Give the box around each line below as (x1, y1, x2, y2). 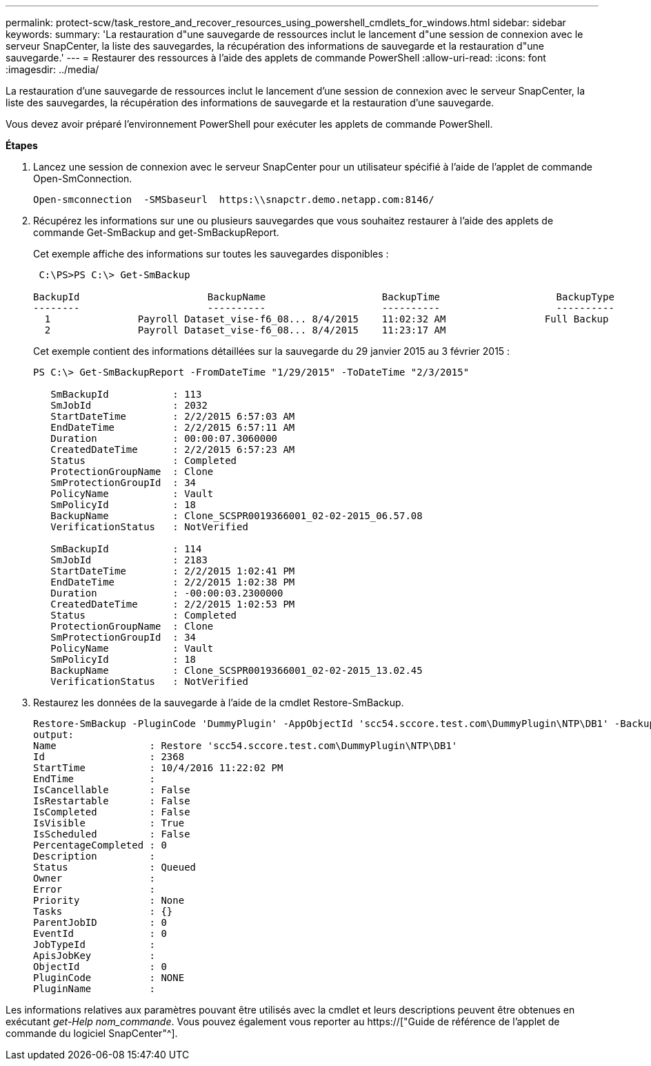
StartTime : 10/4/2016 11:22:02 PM (33, 762, 283, 773)
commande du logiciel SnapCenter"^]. (6, 1027, 178, 1039)
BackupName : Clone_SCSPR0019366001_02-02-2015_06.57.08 (50, 510, 423, 521)
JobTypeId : (33, 939, 156, 950)
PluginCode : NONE (33, 972, 185, 983)
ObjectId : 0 (33, 961, 167, 972)
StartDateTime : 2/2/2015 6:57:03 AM (50, 411, 295, 422)
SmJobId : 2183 (50, 554, 208, 565)
